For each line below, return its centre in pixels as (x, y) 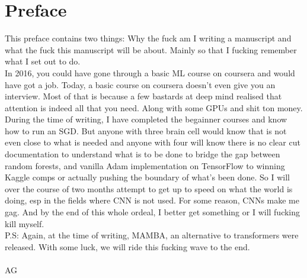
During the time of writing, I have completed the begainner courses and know (146, 119)
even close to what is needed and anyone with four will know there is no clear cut (153, 142)
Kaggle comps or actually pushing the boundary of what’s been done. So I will (148, 177)
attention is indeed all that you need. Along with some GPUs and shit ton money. (154, 107)
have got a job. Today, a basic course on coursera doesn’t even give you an (140, 84)
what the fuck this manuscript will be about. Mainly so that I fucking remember (151, 49)
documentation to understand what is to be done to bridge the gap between (143, 154)
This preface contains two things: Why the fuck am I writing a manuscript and (148, 38)
